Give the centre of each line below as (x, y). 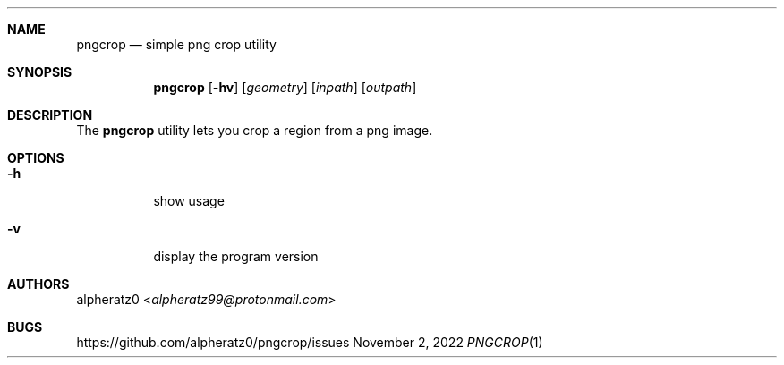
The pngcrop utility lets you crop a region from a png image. (255, 130)
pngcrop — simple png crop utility (176, 44)
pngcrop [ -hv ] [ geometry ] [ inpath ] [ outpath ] (285, 87)
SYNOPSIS (40, 72)
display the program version (236, 256)
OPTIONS (36, 158)
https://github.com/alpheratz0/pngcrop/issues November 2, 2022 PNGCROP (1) (310, 342)
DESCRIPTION (50, 115)
